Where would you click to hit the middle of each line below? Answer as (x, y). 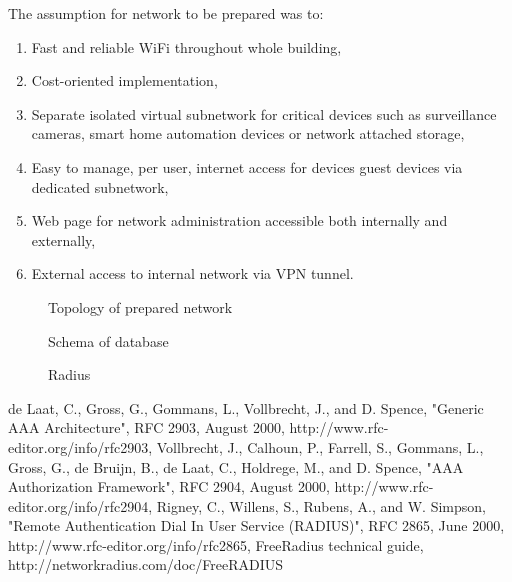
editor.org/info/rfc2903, (80, 446)
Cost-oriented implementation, (124, 80)
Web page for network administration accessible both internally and (239, 220)
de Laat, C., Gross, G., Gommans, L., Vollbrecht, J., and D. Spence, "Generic (246, 407)
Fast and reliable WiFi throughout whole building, (186, 46)
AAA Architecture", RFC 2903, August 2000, (146, 427)
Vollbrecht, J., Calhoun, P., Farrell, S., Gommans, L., (320, 446)
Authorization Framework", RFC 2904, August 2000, (169, 486)
